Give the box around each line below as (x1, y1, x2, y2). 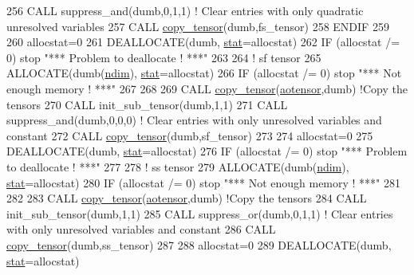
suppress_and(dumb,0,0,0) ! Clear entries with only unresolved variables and (6, 112, 382, 128)
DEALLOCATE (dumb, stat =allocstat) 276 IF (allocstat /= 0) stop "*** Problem (6, 143, 408, 159)
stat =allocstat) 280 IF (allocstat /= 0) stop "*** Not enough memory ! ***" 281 (6, 174, 401, 191)
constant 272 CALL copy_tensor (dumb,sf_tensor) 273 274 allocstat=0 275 (6, 127, 373, 143)
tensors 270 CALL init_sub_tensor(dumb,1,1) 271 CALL (6, 96, 288, 112)
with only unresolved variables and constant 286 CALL (6, 221, 276, 238)
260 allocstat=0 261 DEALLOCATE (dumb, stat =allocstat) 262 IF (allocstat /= (6, 33, 400, 50)
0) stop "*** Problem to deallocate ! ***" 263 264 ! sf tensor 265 (6, 49, 321, 65)
